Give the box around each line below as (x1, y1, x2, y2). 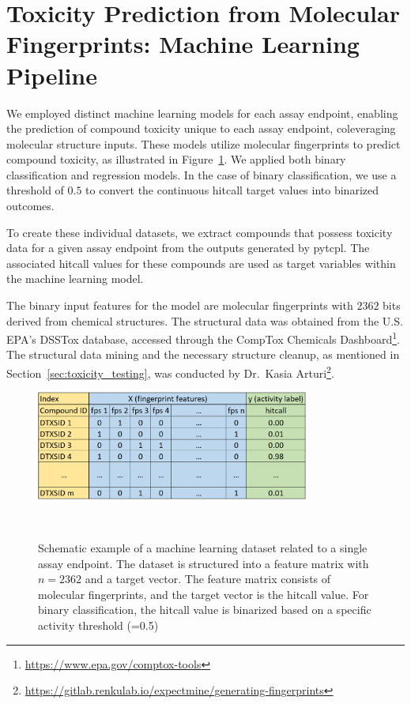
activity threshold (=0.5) (38, 616, 159, 633)
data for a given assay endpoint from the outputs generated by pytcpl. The (6, 239, 370, 256)
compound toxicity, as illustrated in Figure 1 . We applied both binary (6, 151, 346, 168)
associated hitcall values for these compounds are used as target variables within (6, 254, 396, 271)
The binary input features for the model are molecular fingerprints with (6, 297, 353, 314)
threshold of (6, 182, 64, 198)
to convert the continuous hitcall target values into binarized (85, 182, 379, 198)
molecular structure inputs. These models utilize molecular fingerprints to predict (6, 135, 401, 152)
